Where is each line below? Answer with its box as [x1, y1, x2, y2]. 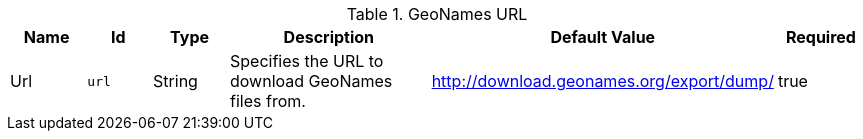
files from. [230, 91, 306, 111]
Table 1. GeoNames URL [346, 4, 528, 24]
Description [283, 27, 375, 47]
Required [785, 27, 856, 47]
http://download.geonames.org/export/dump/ [431, 71, 774, 91]
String [153, 71, 198, 91]
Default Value [550, 27, 656, 47]
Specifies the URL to [230, 51, 384, 71]
